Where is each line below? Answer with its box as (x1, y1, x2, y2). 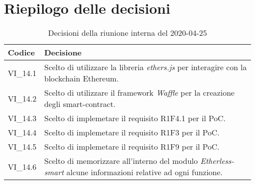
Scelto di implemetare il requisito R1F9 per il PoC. (44, 141, 220, 153)
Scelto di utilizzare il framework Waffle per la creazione (44, 87, 235, 99)
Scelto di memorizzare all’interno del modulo (44, 155, 198, 167)
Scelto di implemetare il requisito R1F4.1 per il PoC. (44, 112, 226, 124)
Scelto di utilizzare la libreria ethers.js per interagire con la (44, 61, 247, 73)
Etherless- (200, 155, 234, 167)
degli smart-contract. (44, 98, 116, 110)
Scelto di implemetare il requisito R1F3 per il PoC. (44, 127, 220, 138)
